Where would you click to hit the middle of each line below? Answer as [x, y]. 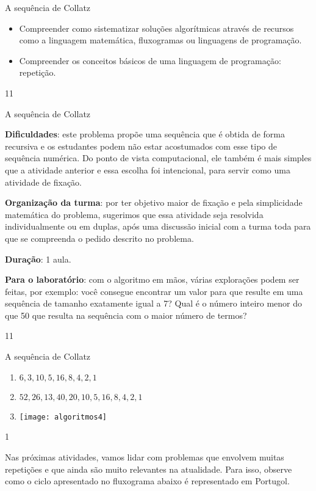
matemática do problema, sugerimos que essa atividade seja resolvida [134, 214]
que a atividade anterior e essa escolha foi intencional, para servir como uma [148, 169]
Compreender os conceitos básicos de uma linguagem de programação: [150, 60]
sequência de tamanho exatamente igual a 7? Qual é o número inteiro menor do [154, 303]
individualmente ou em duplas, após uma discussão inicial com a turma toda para [158, 226]
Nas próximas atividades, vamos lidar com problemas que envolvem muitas [145, 456]
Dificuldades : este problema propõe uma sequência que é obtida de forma [145, 134]
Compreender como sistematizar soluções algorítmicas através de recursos [156, 28]
